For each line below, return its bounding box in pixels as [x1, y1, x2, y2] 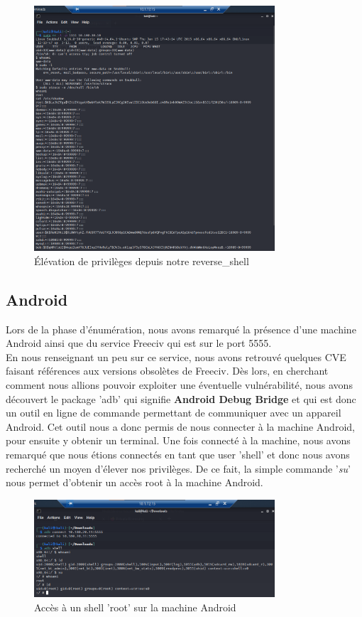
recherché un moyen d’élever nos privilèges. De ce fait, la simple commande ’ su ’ [6, 461, 351, 476]
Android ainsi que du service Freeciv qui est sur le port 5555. [6, 336, 272, 350]
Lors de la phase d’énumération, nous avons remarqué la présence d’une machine [6, 321, 356, 336]
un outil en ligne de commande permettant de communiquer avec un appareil [6, 405, 341, 420]
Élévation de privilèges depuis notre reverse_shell [34, 253, 249, 268]
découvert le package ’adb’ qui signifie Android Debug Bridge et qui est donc [6, 391, 356, 406]
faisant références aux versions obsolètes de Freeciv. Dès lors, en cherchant [6, 363, 329, 378]
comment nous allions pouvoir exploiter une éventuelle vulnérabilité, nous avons [6, 377, 353, 392]
